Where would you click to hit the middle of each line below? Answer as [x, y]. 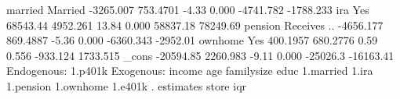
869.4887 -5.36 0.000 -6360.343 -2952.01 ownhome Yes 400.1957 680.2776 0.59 [192, 40]
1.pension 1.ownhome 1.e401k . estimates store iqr [127, 85]
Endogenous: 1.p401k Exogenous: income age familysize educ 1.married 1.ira [190, 71]
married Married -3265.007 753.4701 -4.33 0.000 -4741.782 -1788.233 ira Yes [188, 9]
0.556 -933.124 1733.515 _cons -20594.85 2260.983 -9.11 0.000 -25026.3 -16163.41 [200, 55]
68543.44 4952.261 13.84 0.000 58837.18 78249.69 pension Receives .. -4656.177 [195, 25]
